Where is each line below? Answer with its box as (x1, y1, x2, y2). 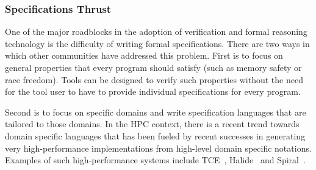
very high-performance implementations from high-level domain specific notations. (5, 141, 312, 154)
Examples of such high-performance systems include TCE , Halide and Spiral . (5, 153, 306, 166)
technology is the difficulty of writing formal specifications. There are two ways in (5, 37, 310, 50)
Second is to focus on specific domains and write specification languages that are (5, 105, 306, 118)
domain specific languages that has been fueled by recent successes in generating (5, 129, 306, 142)
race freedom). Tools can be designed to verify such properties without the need (5, 73, 303, 86)
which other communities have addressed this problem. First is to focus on (5, 49, 283, 62)
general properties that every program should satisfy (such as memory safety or (5, 61, 302, 73)
